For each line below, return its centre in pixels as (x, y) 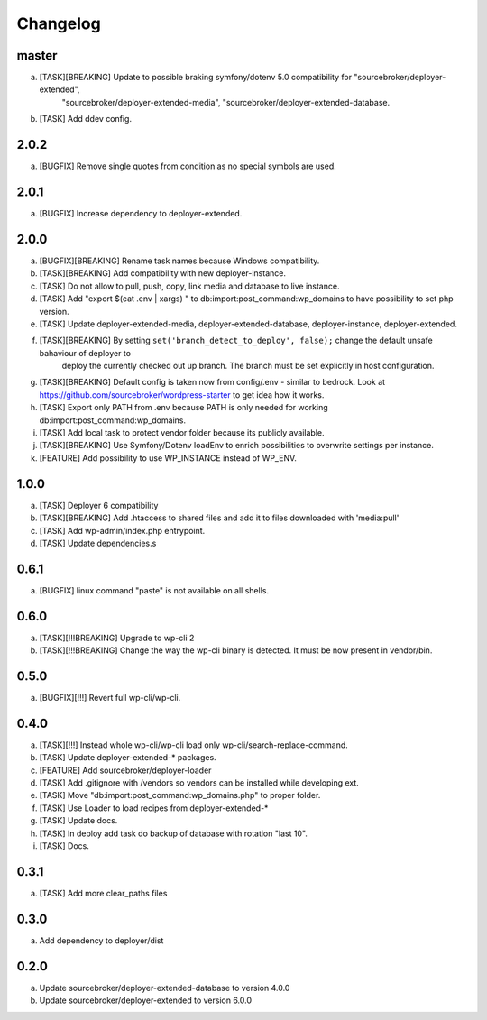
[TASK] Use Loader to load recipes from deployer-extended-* (154, 808)
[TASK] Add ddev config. (86, 119)
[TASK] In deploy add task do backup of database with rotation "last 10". (174, 833)
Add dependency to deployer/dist (101, 940)
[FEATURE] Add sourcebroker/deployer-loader (125, 770)
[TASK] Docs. (64, 846)
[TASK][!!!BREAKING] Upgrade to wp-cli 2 (117, 638)
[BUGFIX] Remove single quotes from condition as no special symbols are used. (188, 166)
